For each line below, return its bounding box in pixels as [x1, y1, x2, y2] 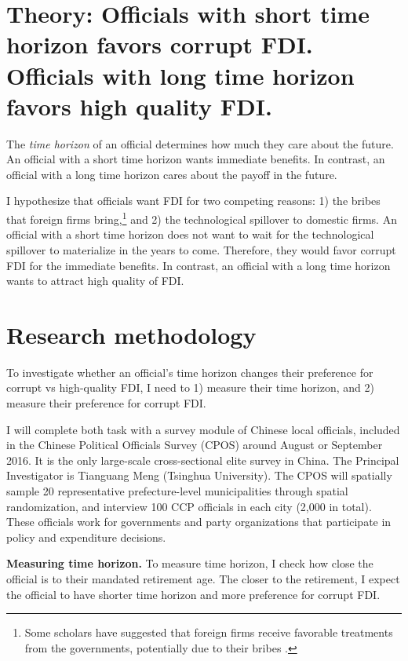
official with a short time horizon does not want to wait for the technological [6, 226, 374, 243]
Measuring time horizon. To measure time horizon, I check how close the [6, 555, 373, 572]
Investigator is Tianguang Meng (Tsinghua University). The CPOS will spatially [6, 467, 392, 484]
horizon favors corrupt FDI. [6, 28, 313, 60]
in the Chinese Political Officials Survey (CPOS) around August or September [6, 436, 383, 453]
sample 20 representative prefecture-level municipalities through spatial [6, 482, 348, 498]
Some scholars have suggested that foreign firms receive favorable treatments [24, 624, 393, 641]
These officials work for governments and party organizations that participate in [6, 513, 392, 530]
